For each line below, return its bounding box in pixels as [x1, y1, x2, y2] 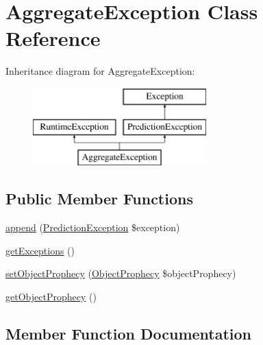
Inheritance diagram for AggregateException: [5, 64, 195, 78]
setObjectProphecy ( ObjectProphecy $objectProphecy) [5, 266, 236, 281]
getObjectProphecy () [5, 289, 97, 303]
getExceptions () [5, 243, 75, 257]
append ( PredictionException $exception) [5, 220, 180, 235]
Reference [5, 24, 101, 52]
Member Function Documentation [5, 322, 252, 344]
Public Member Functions [5, 188, 193, 209]
